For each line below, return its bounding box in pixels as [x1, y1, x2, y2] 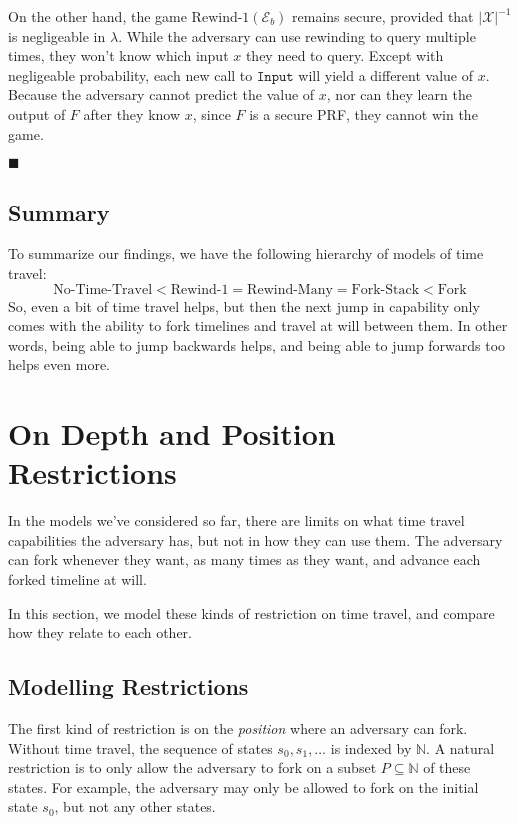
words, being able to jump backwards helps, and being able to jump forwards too [8, 334, 506, 355]
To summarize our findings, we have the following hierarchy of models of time [8, 243, 484, 264]
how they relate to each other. [8, 622, 193, 643]
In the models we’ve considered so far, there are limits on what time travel [8, 510, 465, 531]
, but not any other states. [54, 796, 216, 817]
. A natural [426, 737, 495, 758]
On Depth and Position [8, 413, 336, 454]
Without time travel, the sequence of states [8, 737, 273, 758]
